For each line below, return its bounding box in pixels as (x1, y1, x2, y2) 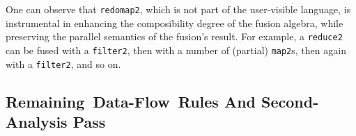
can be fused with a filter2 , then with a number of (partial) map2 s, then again (6, 42, 346, 57)
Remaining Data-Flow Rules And (6, 90, 256, 112)
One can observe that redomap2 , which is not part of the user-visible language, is (6, 2, 351, 16)
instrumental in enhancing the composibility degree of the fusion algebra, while (6, 15, 343, 30)
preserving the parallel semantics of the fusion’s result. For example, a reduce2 (6, 29, 343, 44)
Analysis (6, 111, 68, 132)
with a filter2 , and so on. (6, 56, 121, 71)
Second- (261, 90, 319, 112)
